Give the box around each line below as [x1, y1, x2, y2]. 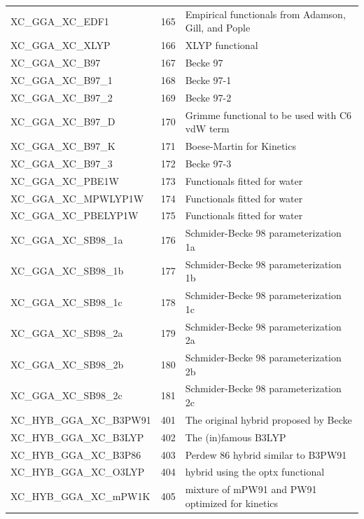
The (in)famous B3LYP [185, 429, 286, 444]
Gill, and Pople [185, 20, 251, 35]
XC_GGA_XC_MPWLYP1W [10, 191, 144, 205]
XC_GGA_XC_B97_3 [10, 155, 113, 170]
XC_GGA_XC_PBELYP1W [10, 208, 139, 223]
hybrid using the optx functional [185, 464, 325, 479]
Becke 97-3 [185, 155, 232, 170]
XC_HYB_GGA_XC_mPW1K [10, 489, 150, 504]
